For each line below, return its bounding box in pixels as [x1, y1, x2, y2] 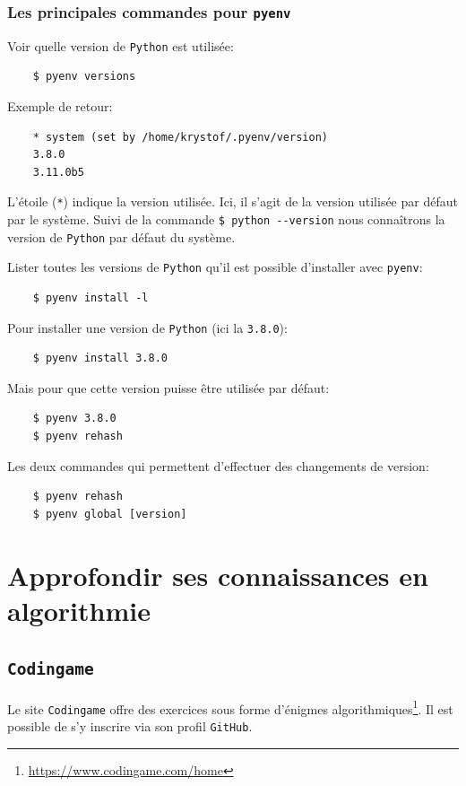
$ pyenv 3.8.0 [32, 412, 116, 425]
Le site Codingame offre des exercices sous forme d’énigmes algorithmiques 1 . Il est [7, 696, 453, 718]
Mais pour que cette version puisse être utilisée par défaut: [7, 378, 330, 397]
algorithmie [7, 591, 151, 628]
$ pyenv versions [32, 70, 136, 83]
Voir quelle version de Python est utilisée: [7, 36, 234, 55]
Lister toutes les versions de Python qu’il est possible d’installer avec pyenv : [7, 258, 423, 276]
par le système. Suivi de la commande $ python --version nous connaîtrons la [7, 210, 445, 229]
